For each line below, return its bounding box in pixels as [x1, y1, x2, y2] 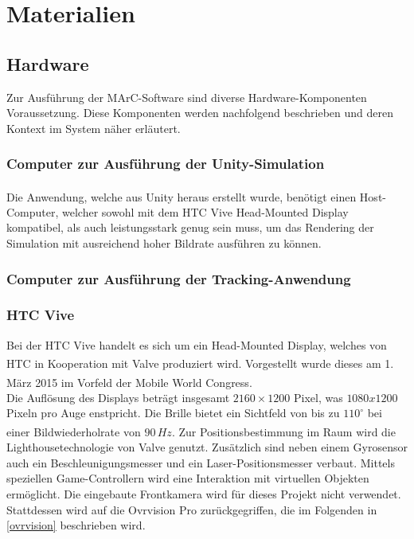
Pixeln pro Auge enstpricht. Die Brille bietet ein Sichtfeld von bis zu [6, 404, 340, 421]
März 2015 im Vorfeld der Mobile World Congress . [6, 373, 252, 390]
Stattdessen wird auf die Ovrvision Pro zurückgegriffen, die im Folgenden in [6, 501, 377, 518]
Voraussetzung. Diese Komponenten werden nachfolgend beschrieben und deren [6, 104, 394, 121]
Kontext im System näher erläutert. [6, 119, 181, 136]
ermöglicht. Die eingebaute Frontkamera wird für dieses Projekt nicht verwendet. [6, 485, 401, 502]
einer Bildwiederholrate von [6, 423, 141, 439]
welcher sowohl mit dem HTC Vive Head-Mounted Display [62, 203, 349, 220]
